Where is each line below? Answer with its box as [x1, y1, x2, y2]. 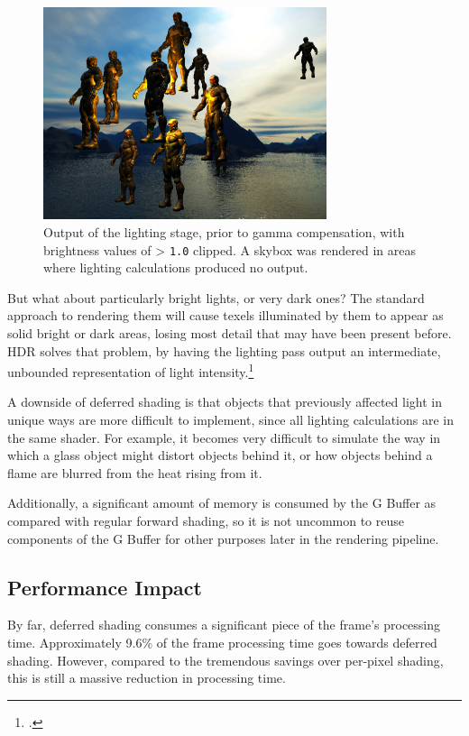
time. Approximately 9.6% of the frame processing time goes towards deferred [7, 632, 437, 651]
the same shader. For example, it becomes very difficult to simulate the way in [7, 428, 441, 446]
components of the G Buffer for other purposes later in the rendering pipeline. [7, 529, 439, 547]
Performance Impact [7, 573, 202, 601]
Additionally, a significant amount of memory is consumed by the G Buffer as [7, 493, 437, 512]
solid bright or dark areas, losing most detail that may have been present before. [7, 323, 452, 342]
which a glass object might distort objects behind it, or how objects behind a [7, 446, 433, 465]
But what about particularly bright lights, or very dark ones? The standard [7, 288, 425, 307]
